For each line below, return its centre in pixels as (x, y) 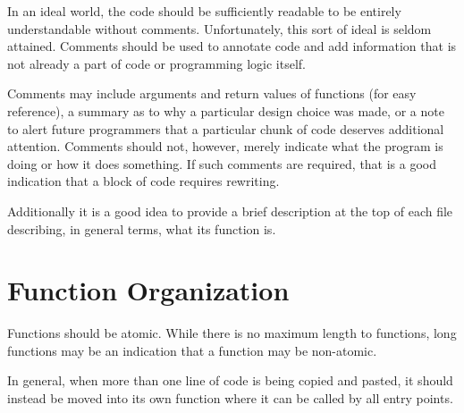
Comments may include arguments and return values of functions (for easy (212, 93)
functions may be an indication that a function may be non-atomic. (192, 350)
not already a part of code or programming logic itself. (156, 63)
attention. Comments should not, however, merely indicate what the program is (225, 146)
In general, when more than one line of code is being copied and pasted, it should (230, 380)
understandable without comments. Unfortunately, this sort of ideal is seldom (219, 28)
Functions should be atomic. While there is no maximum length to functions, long (232, 333)
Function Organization (148, 290)
